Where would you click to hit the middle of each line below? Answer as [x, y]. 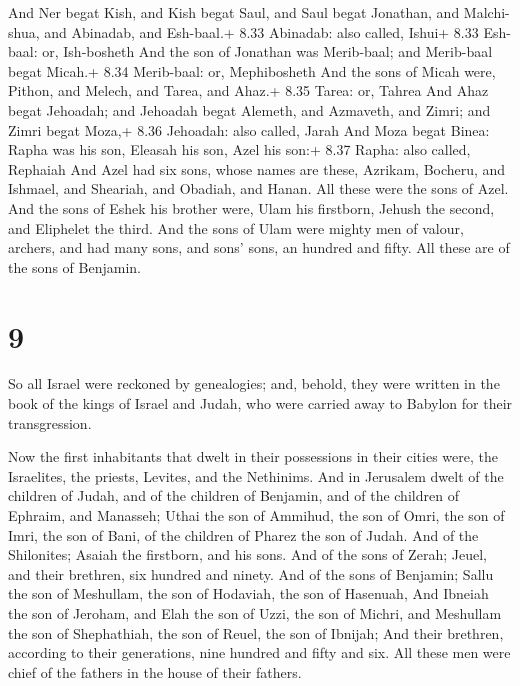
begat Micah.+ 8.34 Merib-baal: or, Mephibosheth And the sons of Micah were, [252, 70]
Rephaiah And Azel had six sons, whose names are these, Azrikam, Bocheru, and [257, 168]
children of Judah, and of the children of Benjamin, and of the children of [233, 495]
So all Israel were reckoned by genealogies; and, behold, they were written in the [254, 383]
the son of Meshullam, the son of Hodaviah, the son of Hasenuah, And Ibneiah [248, 593]
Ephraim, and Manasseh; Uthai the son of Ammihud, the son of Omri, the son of [256, 515]
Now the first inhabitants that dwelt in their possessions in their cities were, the [253, 456]
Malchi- [486, 12]
